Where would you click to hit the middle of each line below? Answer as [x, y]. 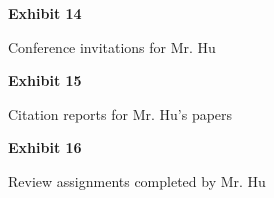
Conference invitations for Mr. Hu [112, 46]
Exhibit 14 [45, 13]
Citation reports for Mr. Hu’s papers [120, 113]
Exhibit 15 [45, 80]
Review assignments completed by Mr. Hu [137, 180]
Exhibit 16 [45, 147]
